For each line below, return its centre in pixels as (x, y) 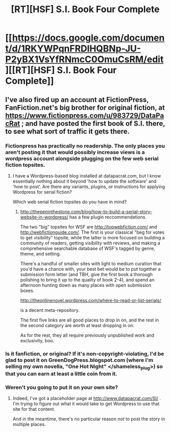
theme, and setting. (40, 254)
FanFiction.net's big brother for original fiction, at (85, 107)
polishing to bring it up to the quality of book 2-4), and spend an (87, 279)
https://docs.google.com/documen (88, 38)
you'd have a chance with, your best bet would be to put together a (90, 269)
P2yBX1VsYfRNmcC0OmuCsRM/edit (84, 60)
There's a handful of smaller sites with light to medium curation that (91, 263)
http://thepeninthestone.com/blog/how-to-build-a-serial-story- (86, 211)
